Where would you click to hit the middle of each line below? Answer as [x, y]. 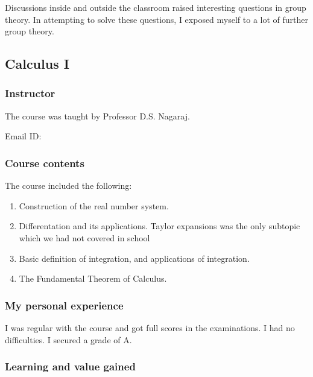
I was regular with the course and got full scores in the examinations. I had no [150, 327]
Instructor [30, 93]
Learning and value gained [70, 366]
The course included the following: [68, 185]
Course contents [45, 163]
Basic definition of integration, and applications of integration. [134, 258]
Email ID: [23, 136]
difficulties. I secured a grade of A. [68, 339]
